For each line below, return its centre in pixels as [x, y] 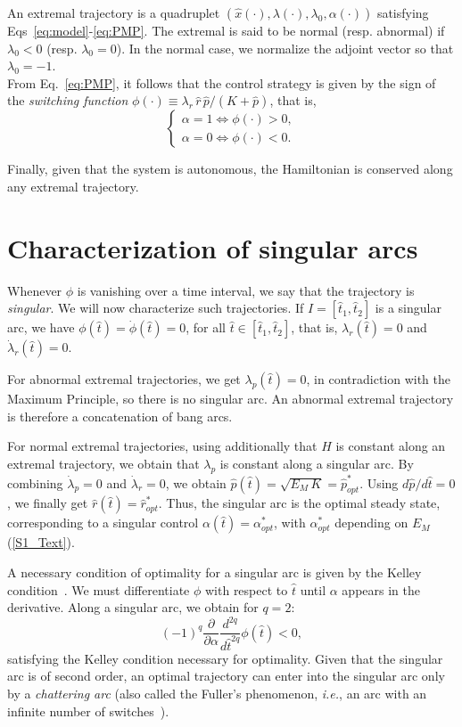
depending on [371, 523]
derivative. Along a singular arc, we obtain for [133, 607]
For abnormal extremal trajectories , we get [124, 379]
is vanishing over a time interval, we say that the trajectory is [246, 290]
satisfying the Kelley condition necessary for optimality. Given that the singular [225, 658]
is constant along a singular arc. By [317, 464]
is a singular [408, 308]
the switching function [68, 100]
